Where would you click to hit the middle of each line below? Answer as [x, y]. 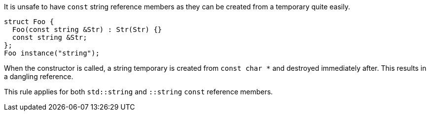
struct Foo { [29, 22]
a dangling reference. [39, 76]
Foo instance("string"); [52, 53]
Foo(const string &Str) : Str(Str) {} [87, 29]
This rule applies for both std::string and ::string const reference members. [139, 92]
